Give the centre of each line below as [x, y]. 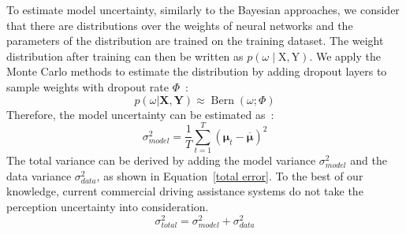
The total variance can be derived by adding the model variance [161, 160]
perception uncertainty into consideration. [108, 207]
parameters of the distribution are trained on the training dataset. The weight [195, 41]
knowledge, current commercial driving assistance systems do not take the [185, 191]
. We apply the [345, 56]
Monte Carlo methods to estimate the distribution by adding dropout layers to [197, 71]
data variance [39, 175]
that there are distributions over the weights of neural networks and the [180, 25]
